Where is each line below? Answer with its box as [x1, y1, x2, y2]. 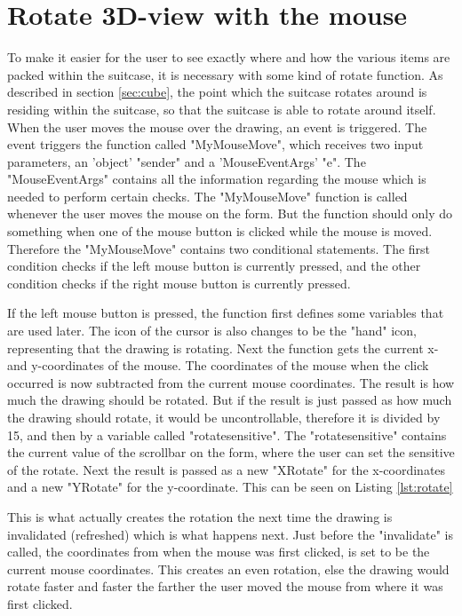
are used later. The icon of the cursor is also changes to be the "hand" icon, [7, 321, 417, 340]
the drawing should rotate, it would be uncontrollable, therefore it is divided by [7, 408, 441, 426]
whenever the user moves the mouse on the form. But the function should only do [7, 204, 453, 223]
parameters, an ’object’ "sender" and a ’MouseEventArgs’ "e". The [7, 152, 366, 170]
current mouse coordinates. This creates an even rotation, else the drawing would [7, 559, 450, 578]
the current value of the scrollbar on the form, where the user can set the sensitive [7, 443, 455, 462]
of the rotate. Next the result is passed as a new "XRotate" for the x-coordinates [7, 460, 446, 478]
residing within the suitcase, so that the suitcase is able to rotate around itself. [7, 99, 436, 118]
